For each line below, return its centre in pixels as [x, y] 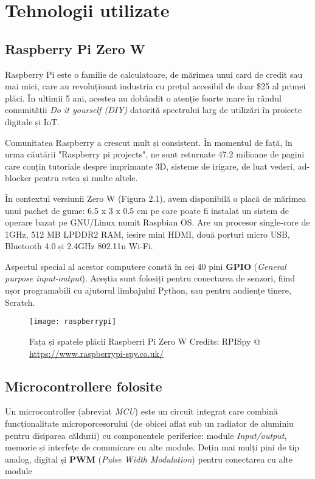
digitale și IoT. [32, 121]
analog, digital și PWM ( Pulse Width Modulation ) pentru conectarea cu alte [149, 459]
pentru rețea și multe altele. [86, 178]
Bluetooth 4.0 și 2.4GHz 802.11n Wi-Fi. [79, 246]
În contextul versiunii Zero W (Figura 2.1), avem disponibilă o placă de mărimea [156, 198]
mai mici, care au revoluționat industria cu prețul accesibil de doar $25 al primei [155, 86]
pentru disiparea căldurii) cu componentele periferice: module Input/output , [146, 435]
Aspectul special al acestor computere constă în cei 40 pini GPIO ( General [146, 266]
